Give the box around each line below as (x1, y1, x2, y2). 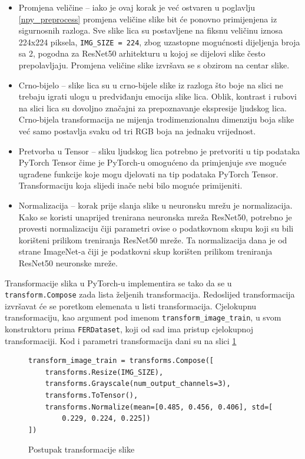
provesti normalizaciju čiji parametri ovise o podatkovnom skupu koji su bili (18, 222, 294, 235)
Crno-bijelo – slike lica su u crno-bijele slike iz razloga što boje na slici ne (18, 78, 283, 91)
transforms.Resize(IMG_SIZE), (45, 368, 164, 377)
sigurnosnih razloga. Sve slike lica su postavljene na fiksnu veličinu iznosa (18, 24, 283, 37)
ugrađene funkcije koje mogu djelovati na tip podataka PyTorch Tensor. (18, 167, 279, 180)
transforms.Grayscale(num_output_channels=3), (45, 379, 231, 388)
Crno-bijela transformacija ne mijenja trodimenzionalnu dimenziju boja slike (18, 113, 294, 126)
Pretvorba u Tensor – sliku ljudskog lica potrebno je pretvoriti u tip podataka (18, 144, 300, 157)
